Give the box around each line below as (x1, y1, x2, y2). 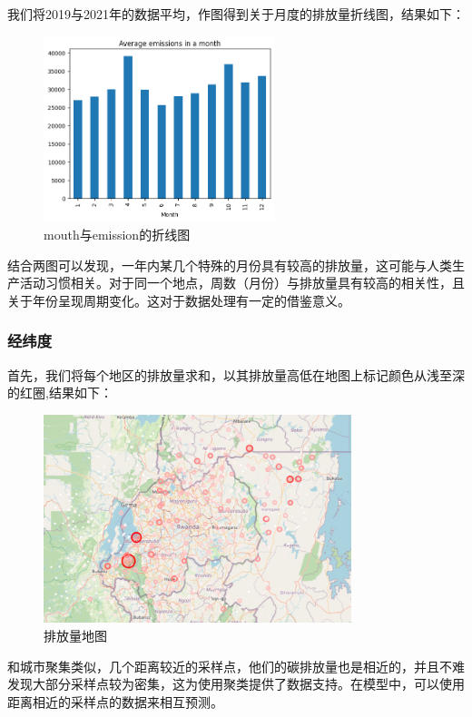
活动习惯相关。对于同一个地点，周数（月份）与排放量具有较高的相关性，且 (19, 273, 465, 292)
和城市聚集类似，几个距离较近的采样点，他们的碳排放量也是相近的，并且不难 (7, 656, 465, 675)
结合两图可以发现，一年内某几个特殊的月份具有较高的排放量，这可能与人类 (7, 255, 452, 274)
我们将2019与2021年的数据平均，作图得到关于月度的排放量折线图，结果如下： (7, 5, 465, 23)
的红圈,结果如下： (7, 383, 113, 402)
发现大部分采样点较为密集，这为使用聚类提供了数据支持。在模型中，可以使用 (7, 674, 465, 693)
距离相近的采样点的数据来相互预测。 (7, 692, 223, 711)
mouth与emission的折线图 (44, 224, 191, 243)
